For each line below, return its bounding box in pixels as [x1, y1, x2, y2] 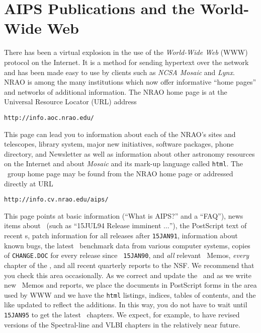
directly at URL [4, 178, 53, 188]
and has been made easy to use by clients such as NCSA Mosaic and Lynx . [4, 66, 235, 77]
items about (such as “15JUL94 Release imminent [4, 220, 161, 231]
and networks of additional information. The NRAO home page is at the [4, 86, 227, 97]
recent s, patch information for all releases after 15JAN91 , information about [4, 230, 238, 240]
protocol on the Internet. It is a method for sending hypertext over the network [4, 56, 249, 67]
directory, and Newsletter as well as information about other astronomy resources [4, 148, 255, 159]
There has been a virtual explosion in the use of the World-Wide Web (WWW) [4, 47, 248, 57]
